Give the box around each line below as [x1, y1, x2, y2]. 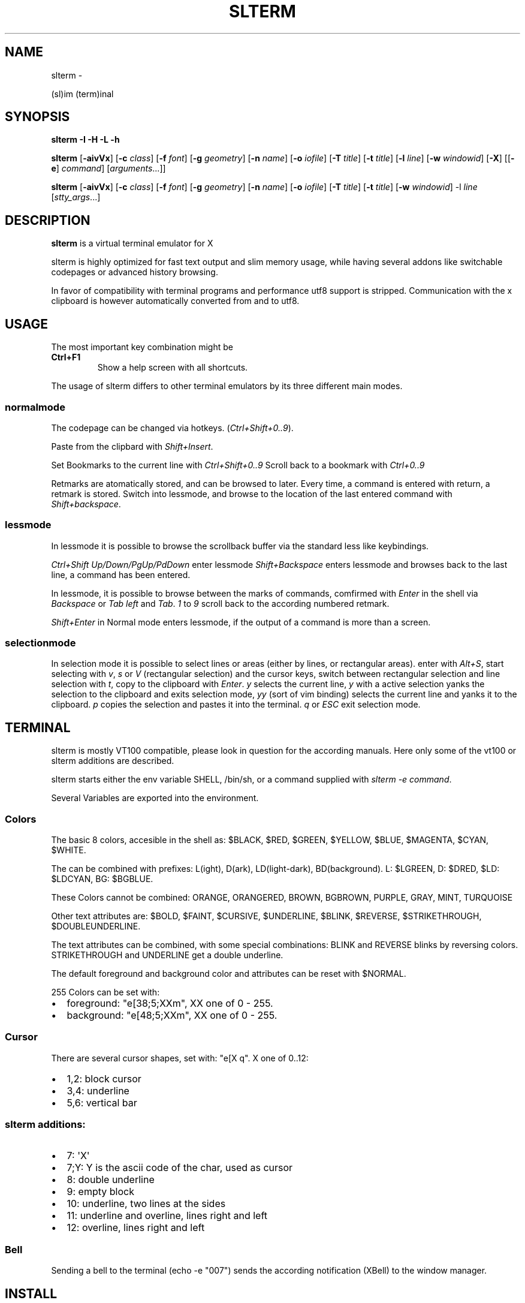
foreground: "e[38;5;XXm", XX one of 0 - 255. [67, 997, 273, 1009]
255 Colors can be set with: [51, 986, 160, 997]
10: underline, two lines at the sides [67, 1197, 226, 1210]
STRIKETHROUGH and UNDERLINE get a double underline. [51, 949, 283, 960]
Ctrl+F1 [51, 352, 81, 363]
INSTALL [5, 1286, 58, 1301]
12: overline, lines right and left [67, 1221, 205, 1234]
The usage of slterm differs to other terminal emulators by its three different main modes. [51, 381, 403, 392]
